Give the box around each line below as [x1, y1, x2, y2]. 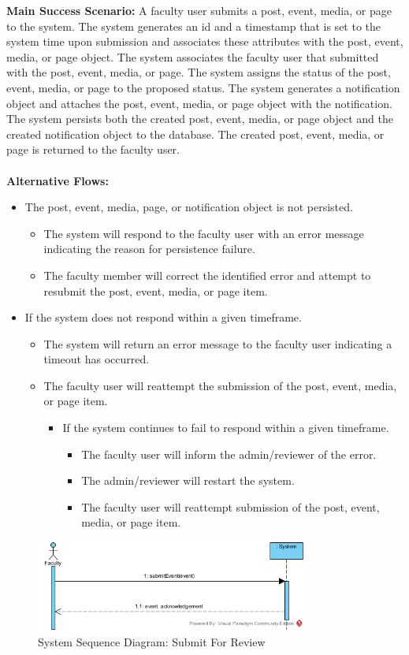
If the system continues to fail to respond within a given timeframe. [62, 419, 389, 436]
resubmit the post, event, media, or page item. [43, 282, 268, 299]
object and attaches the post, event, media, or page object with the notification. [6, 95, 392, 111]
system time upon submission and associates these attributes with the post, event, [6, 33, 403, 50]
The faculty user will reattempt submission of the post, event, [81, 498, 380, 515]
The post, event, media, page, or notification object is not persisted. [24, 199, 353, 215]
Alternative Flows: [6, 172, 109, 188]
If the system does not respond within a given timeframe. [24, 309, 302, 326]
